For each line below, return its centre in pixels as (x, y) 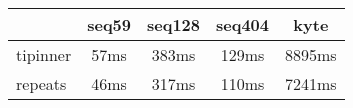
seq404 (243, 24)
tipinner (44, 54)
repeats (41, 83)
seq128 (174, 24)
